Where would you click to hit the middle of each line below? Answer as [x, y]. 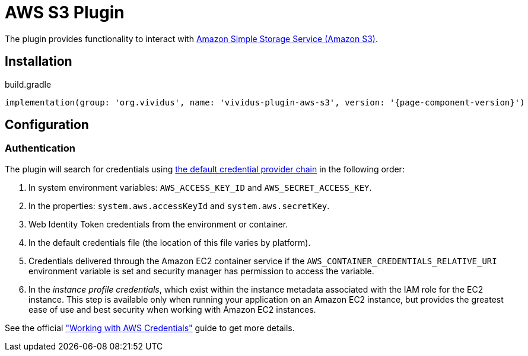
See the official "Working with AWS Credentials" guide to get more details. [150, 328]
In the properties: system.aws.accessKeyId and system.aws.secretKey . [179, 206]
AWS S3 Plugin [65, 12]
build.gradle [28, 84]
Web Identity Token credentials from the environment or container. [158, 224]
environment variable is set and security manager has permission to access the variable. [201, 271]
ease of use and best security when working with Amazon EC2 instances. [172, 309]
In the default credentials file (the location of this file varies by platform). [170, 242]
